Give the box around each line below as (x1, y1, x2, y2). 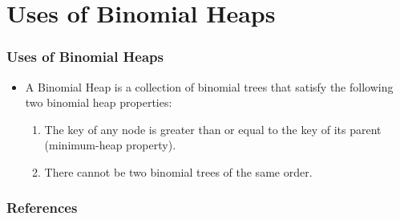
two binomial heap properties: (25, 94, 172, 111)
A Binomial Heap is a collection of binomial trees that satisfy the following (25, 78, 394, 95)
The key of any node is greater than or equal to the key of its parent (44, 120, 382, 137)
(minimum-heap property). (44, 136, 176, 153)
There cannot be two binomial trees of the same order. (44, 163, 313, 180)
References (6, 198, 78, 218)
